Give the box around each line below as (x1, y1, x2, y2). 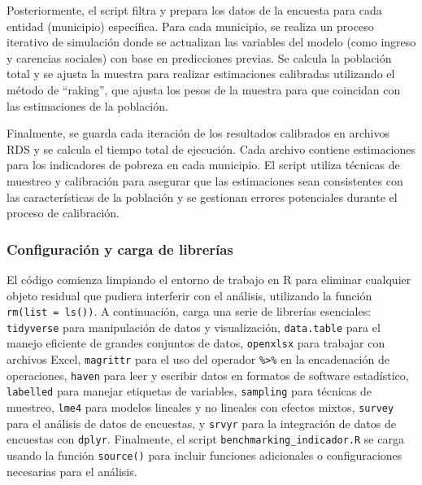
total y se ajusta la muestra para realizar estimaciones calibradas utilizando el (7, 65, 395, 82)
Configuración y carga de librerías (7, 238, 233, 259)
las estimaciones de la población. (7, 97, 168, 114)
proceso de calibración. (7, 204, 120, 221)
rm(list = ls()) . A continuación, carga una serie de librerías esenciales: (7, 303, 372, 320)
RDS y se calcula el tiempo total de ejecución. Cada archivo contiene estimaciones (7, 140, 416, 157)
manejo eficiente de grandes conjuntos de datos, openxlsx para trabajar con (7, 334, 385, 352)
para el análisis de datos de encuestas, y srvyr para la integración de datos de (7, 414, 396, 431)
